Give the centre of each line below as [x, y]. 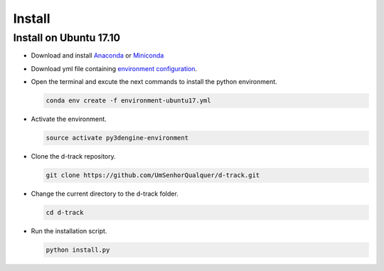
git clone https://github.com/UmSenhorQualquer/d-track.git [153, 175]
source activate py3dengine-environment [117, 138]
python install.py [78, 250]
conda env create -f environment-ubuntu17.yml [128, 101]
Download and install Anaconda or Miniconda [97, 55]
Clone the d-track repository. [74, 156]
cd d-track [65, 213]
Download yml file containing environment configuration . [114, 68]
